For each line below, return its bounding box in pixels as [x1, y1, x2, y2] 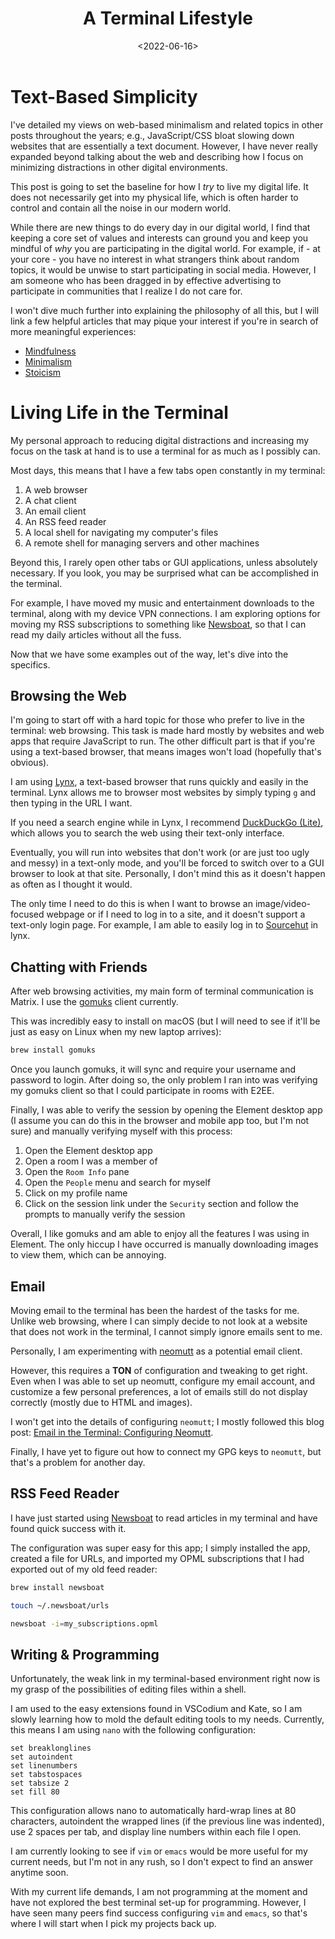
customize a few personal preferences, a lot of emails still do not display [10, 1385, 308, 1397]
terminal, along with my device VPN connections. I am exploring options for [10, 607, 321, 619]
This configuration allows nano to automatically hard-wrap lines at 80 [10, 1805, 297, 1817]
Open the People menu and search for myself [24, 1177, 212, 1189]
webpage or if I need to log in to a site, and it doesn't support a [46, 908, 306, 921]
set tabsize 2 [10, 1778, 70, 1789]
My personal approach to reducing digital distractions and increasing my [10, 434, 310, 446]
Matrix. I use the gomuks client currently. [10, 996, 179, 1008]
